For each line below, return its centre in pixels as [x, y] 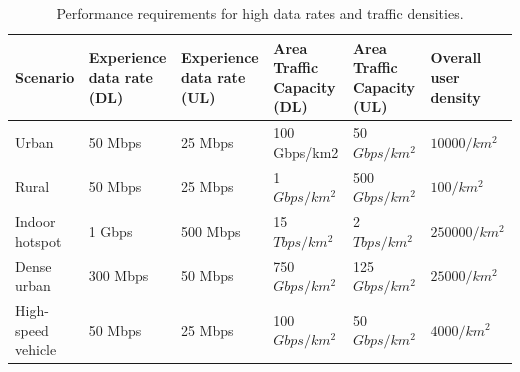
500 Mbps [210, 230]
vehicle [36, 349]
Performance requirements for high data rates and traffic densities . [260, 13]
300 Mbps [118, 275]
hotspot [38, 240]
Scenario [45, 76]
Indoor [35, 221]
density [455, 96]
